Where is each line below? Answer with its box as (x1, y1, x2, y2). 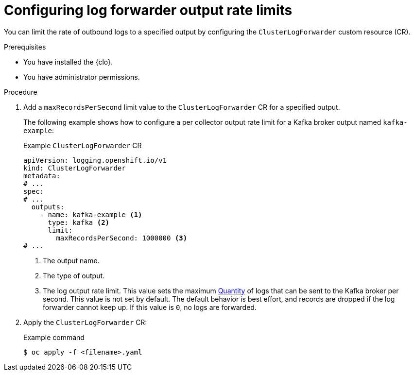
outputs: (31, 203, 65, 211)
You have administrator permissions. (23, 72, 140, 81)
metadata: (23, 171, 60, 180)
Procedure (4, 87, 37, 96)
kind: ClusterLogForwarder (23, 164, 126, 172)
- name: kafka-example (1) (39, 210, 142, 219)
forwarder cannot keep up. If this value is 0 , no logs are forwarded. (43, 303, 257, 311)
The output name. (43, 256, 100, 265)
